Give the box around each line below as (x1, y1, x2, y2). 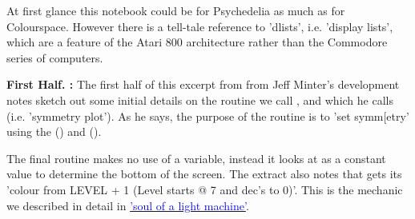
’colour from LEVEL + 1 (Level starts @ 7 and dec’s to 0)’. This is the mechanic (6, 181, 403, 197)
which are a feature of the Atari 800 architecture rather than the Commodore (6, 34, 388, 50)
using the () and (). (6, 123, 102, 140)
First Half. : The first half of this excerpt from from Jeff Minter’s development (6, 76, 400, 93)
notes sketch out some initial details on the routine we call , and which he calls (6, 91, 393, 108)
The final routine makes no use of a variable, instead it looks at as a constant (6, 149, 386, 166)
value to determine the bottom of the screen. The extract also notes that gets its (6, 165, 402, 182)
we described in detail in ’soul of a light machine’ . (6, 197, 249, 213)
